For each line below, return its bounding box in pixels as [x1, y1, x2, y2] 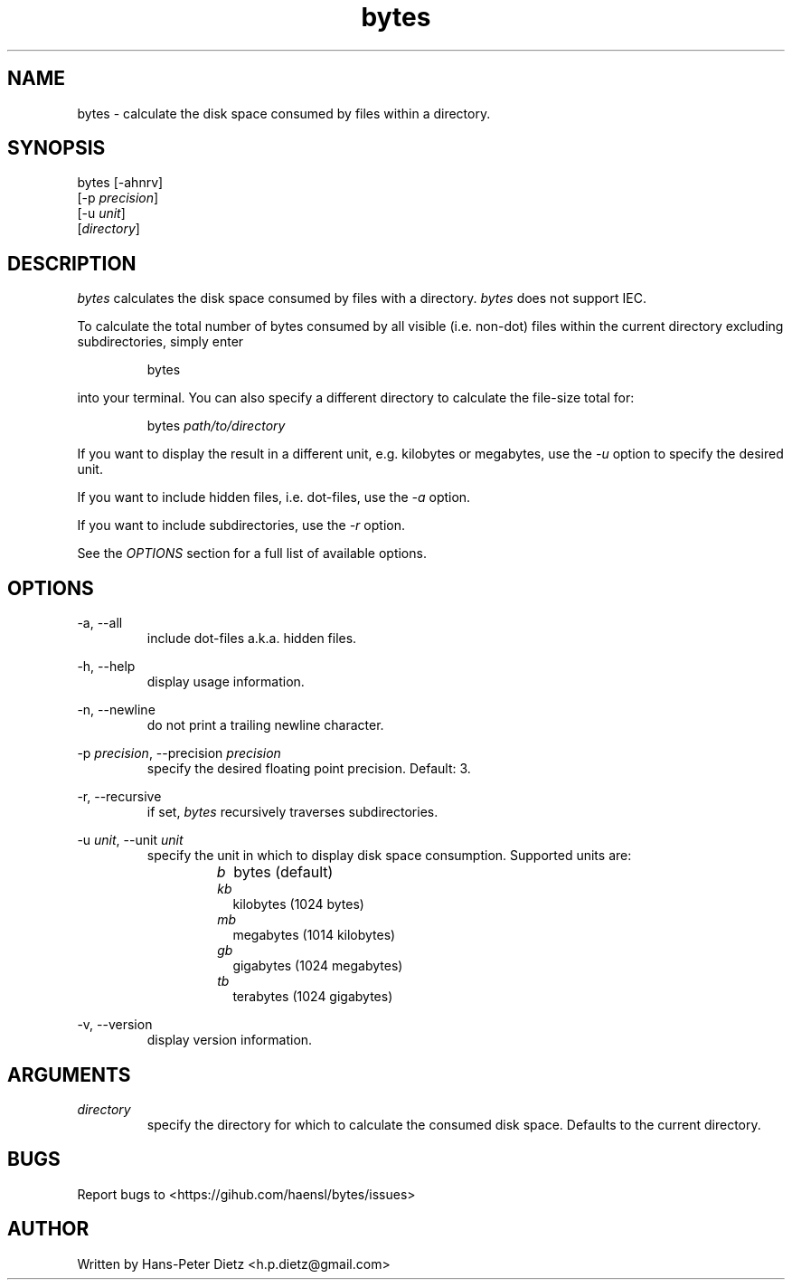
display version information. [146, 1032, 313, 1048]
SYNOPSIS [7, 137, 106, 160]
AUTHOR [7, 1217, 90, 1241]
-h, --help [77, 658, 136, 675]
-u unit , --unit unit [77, 832, 184, 848]
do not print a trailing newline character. [146, 717, 384, 733]
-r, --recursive [77, 789, 162, 805]
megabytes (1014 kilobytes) [232, 927, 396, 943]
